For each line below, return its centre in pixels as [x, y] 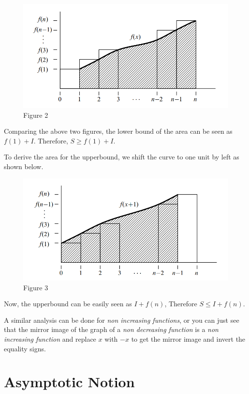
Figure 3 [36, 287]
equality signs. [25, 348]
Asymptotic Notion [69, 382]
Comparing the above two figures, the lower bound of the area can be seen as [118, 131]
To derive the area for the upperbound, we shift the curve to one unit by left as [122, 157]
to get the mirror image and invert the [188, 339]
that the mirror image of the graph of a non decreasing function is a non [111, 329]
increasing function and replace [50, 339]
